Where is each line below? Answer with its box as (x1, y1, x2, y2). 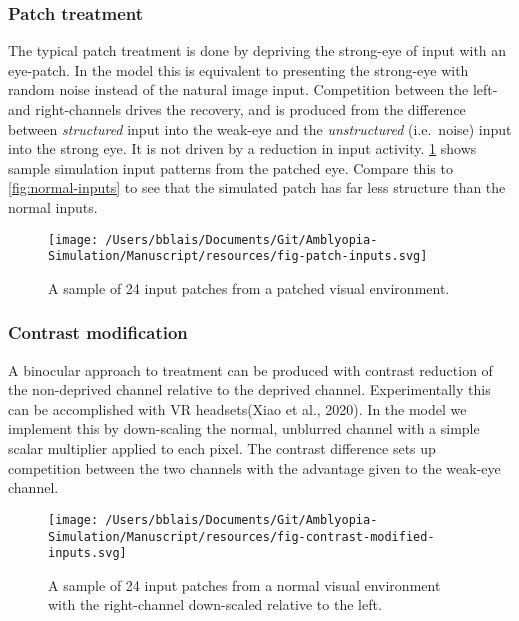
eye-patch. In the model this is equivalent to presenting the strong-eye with (8, 59, 469, 80)
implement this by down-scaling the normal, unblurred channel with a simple (8, 418, 480, 439)
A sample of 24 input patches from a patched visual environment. (48, 277, 450, 298)
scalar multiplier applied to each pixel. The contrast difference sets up (8, 438, 436, 459)
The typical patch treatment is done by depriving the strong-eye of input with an (8, 40, 507, 61)
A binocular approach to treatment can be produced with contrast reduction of (8, 359, 493, 380)
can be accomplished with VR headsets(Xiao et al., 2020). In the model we (8, 398, 467, 419)
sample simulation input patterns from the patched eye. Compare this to (8, 157, 453, 178)
